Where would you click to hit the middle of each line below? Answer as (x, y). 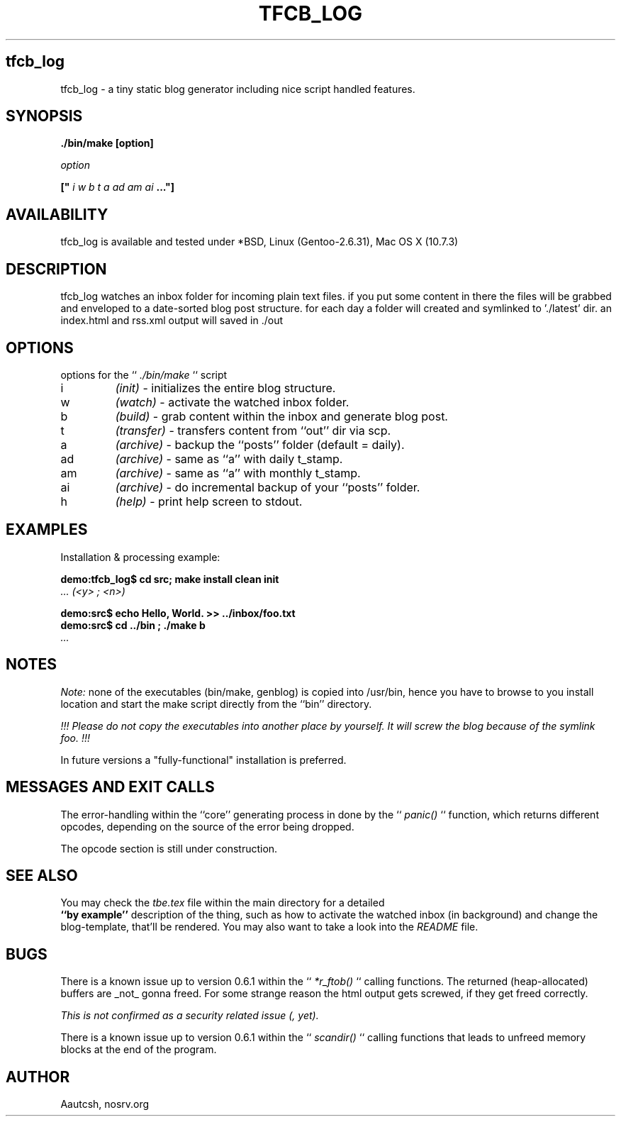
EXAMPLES (47, 530)
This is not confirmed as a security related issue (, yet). (190, 1016)
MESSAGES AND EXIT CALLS (110, 787)
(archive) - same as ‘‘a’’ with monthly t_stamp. (238, 473)
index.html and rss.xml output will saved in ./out (172, 321)
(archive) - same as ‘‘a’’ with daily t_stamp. (229, 459)
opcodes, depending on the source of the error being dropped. (207, 826)
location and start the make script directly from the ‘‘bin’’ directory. (216, 704)
